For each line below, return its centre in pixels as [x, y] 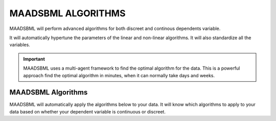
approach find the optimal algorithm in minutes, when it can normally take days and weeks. [119, 75]
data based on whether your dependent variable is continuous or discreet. [88, 111]
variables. [20, 45]
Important [34, 59]
